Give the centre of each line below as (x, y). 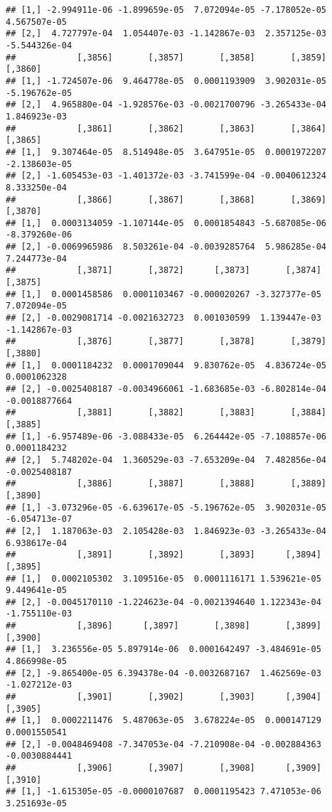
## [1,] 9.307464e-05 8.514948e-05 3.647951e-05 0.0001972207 (166, 152)
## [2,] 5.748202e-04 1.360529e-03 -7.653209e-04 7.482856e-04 (166, 460)
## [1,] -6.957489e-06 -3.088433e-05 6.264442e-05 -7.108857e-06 (166, 436)
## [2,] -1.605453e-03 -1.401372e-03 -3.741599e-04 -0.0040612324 (166, 176)
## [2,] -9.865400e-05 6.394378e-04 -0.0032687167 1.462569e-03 (164, 673)
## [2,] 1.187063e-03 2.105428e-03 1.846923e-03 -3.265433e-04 (166, 531)
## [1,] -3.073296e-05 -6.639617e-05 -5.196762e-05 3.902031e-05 (166, 507)
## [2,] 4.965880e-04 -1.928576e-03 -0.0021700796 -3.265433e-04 (166, 105)
